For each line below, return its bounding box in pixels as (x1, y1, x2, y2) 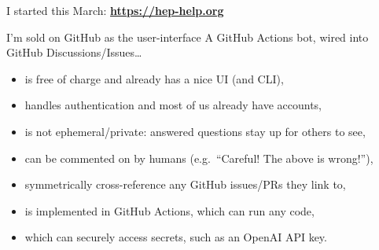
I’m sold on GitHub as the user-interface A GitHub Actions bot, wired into (6, 28, 369, 45)
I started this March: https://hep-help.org (6, 2, 224, 18)
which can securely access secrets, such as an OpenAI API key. (24, 229, 327, 245)
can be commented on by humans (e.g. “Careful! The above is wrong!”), (24, 149, 373, 166)
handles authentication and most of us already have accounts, (24, 97, 322, 113)
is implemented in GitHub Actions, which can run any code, (24, 202, 315, 219)
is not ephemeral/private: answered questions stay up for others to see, (24, 123, 366, 139)
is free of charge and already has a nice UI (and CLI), (24, 70, 284, 86)
